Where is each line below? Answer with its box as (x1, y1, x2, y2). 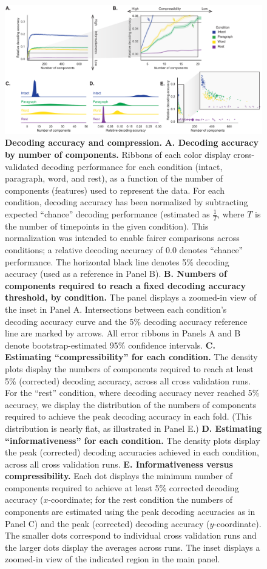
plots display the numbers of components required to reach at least (5, 362, 254, 375)
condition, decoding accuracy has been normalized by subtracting (5, 196, 248, 208)
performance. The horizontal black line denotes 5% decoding (5, 255, 229, 268)
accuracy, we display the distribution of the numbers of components (5, 398, 257, 411)
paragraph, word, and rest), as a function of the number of (5, 172, 223, 185)
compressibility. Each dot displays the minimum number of (5, 469, 232, 482)
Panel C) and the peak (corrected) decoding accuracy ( (5, 517, 210, 530)
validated (5, 160, 39, 172)
